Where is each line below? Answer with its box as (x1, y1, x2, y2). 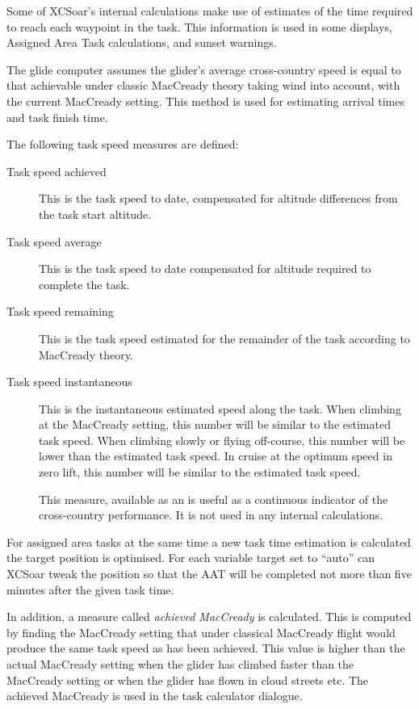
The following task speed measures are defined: (6, 136, 239, 153)
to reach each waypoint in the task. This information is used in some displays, (6, 18, 392, 35)
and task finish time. (6, 108, 108, 125)
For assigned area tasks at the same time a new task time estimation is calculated (6, 533, 411, 550)
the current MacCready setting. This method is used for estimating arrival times (6, 92, 405, 109)
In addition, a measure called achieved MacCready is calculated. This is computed (6, 608, 412, 625)
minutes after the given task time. (6, 581, 174, 598)
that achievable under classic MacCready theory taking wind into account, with (6, 77, 400, 94)
